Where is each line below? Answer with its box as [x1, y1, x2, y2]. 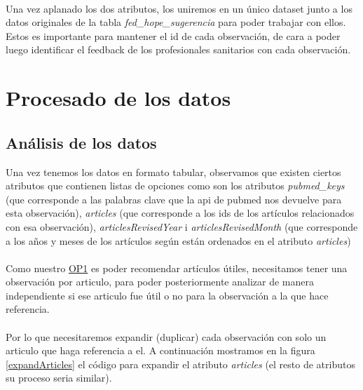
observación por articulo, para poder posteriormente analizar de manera [6, 274, 314, 289]
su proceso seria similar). [6, 370, 112, 385]
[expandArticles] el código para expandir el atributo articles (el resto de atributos [6, 356, 355, 371]
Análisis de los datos [6, 131, 157, 153]
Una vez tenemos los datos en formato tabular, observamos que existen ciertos [6, 164, 341, 179]
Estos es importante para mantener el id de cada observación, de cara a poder [6, 28, 341, 43]
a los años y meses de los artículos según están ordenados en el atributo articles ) [6, 233, 351, 248]
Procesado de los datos [6, 83, 231, 112]
